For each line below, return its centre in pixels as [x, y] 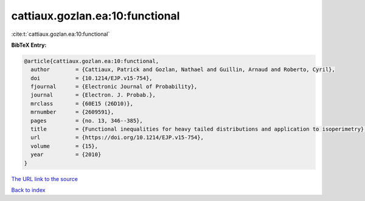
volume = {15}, [64, 146]
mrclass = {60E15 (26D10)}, [82, 104]
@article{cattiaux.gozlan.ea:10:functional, [92, 61]
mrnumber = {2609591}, [72, 112]
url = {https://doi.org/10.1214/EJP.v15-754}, [117, 138]
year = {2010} [66, 155]
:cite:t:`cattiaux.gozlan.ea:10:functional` [61, 34]
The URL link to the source [45, 179]
